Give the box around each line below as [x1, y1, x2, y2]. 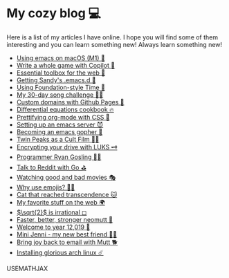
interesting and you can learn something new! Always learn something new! [6, 40, 223, 48]
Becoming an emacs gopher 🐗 [16, 127, 103, 136]
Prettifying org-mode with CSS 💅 [16, 113, 110, 121]
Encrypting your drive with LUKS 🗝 [16, 142, 118, 151]
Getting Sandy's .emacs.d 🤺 [16, 75, 96, 84]
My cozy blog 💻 [6, 6, 101, 21]
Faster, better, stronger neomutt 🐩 [16, 215, 113, 223]
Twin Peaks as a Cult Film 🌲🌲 [16, 135, 100, 143]
